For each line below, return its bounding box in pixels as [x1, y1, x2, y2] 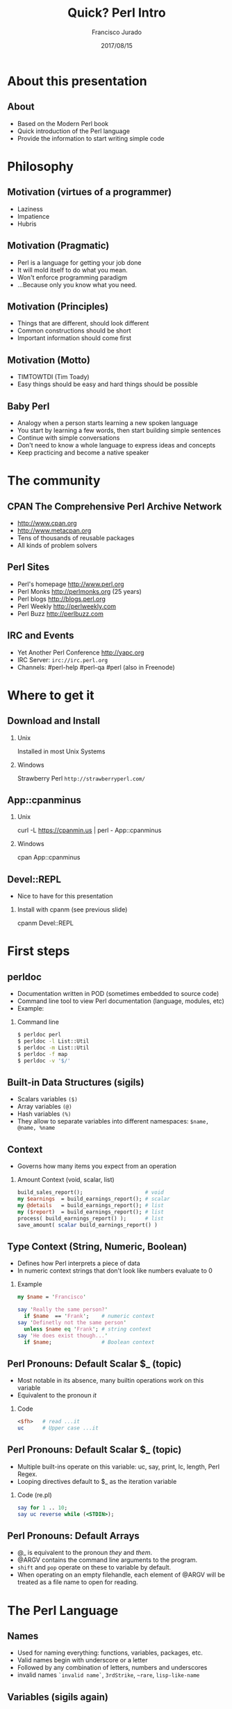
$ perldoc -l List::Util [17, 1038, 90, 1045]
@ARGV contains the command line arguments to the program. [17, 1556, 198, 1564]
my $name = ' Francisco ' [17, 1294, 87, 1301]
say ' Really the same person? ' [17, 1306, 108, 1313]
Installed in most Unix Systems [17, 747, 106, 756]
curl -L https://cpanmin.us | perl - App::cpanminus [17, 826, 162, 834]
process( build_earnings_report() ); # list [17, 1215, 165, 1222]
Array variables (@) [17, 1103, 72, 1111]
